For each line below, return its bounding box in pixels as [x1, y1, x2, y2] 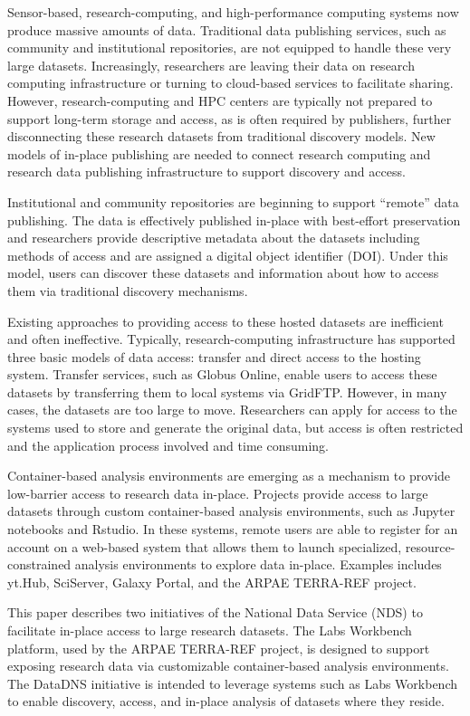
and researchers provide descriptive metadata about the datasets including [7, 228, 420, 247]
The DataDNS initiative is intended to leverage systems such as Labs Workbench [7, 673, 457, 692]
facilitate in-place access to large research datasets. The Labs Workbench [7, 621, 412, 639]
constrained [7, 555, 72, 574]
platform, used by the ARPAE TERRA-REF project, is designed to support [7, 638, 430, 657]
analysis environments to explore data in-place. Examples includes [74, 555, 442, 574]
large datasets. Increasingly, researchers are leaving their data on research [7, 55, 415, 74]
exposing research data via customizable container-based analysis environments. [7, 656, 449, 675]
